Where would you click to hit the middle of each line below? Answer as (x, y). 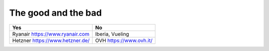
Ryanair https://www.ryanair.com (51, 34)
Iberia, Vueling (112, 34)
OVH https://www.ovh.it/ (124, 40)
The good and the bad (56, 13)
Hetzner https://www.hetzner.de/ (51, 40)
